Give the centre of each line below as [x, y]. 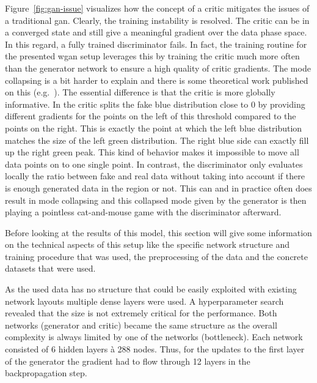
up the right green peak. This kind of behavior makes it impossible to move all [152, 152]
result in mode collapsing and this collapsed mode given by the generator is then [156, 200]
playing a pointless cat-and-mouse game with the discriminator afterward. [143, 212]
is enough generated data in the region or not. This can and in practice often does [158, 188]
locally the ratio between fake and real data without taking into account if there [155, 176]
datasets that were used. [50, 268]
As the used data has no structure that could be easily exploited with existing [151, 289]
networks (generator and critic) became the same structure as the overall [141, 325]
